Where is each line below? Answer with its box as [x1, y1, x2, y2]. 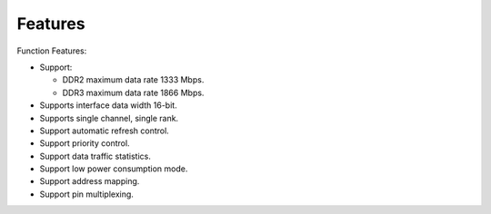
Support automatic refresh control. [39, 125, 170, 136]
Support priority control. [39, 138, 131, 149]
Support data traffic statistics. [39, 151, 152, 161]
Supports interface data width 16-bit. [39, 100, 177, 111]
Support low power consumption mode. [39, 163, 188, 174]
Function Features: [16, 45, 87, 56]
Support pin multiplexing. [39, 189, 134, 199]
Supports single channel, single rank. [39, 112, 179, 123]
